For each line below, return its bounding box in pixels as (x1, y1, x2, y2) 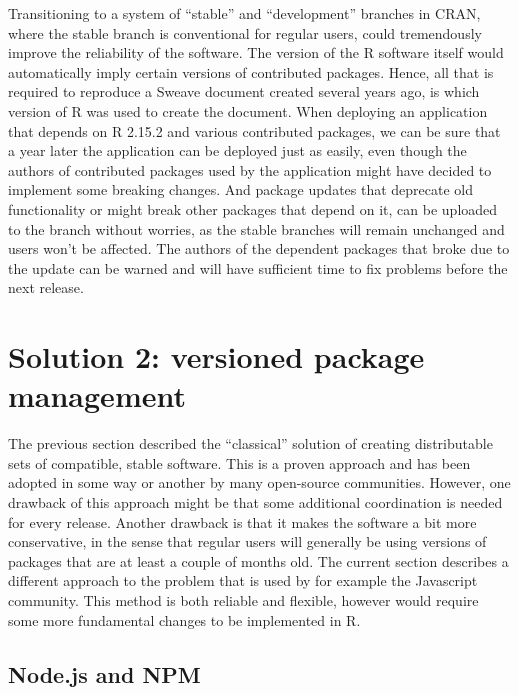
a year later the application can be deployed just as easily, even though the (8, 140, 467, 161)
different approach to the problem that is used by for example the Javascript (8, 570, 478, 591)
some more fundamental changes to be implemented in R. (8, 609, 361, 630)
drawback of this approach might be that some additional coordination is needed (8, 492, 503, 512)
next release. (8, 277, 84, 298)
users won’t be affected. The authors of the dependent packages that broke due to (8, 238, 510, 259)
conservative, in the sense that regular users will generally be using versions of (8, 531, 487, 552)
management (8, 375, 186, 416)
